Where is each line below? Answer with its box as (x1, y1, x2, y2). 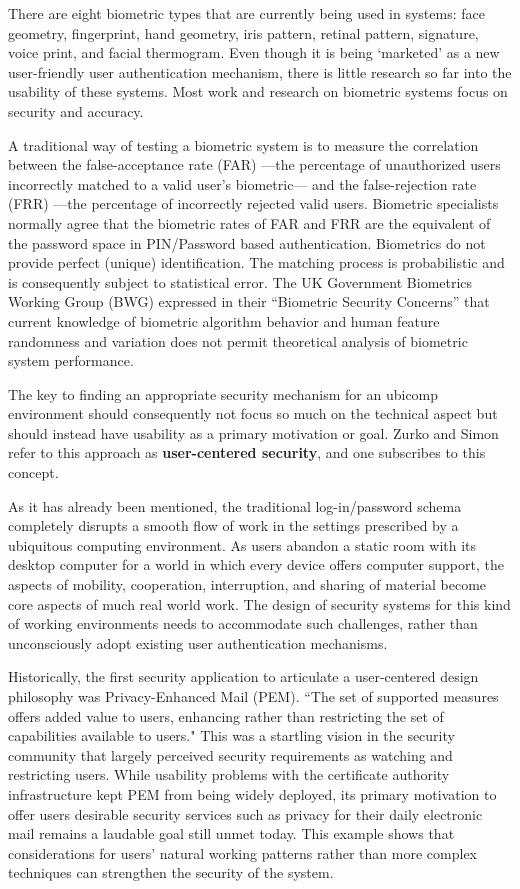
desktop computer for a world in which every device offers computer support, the (8, 554, 504, 575)
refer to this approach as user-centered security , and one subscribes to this (8, 442, 486, 463)
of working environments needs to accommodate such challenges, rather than (8, 613, 478, 634)
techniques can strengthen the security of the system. (8, 862, 334, 883)
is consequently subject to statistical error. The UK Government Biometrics (8, 271, 473, 292)
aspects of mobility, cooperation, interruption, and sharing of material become (8, 574, 487, 595)
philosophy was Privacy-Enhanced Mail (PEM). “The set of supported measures (8, 686, 499, 706)
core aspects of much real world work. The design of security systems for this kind (8, 593, 511, 614)
